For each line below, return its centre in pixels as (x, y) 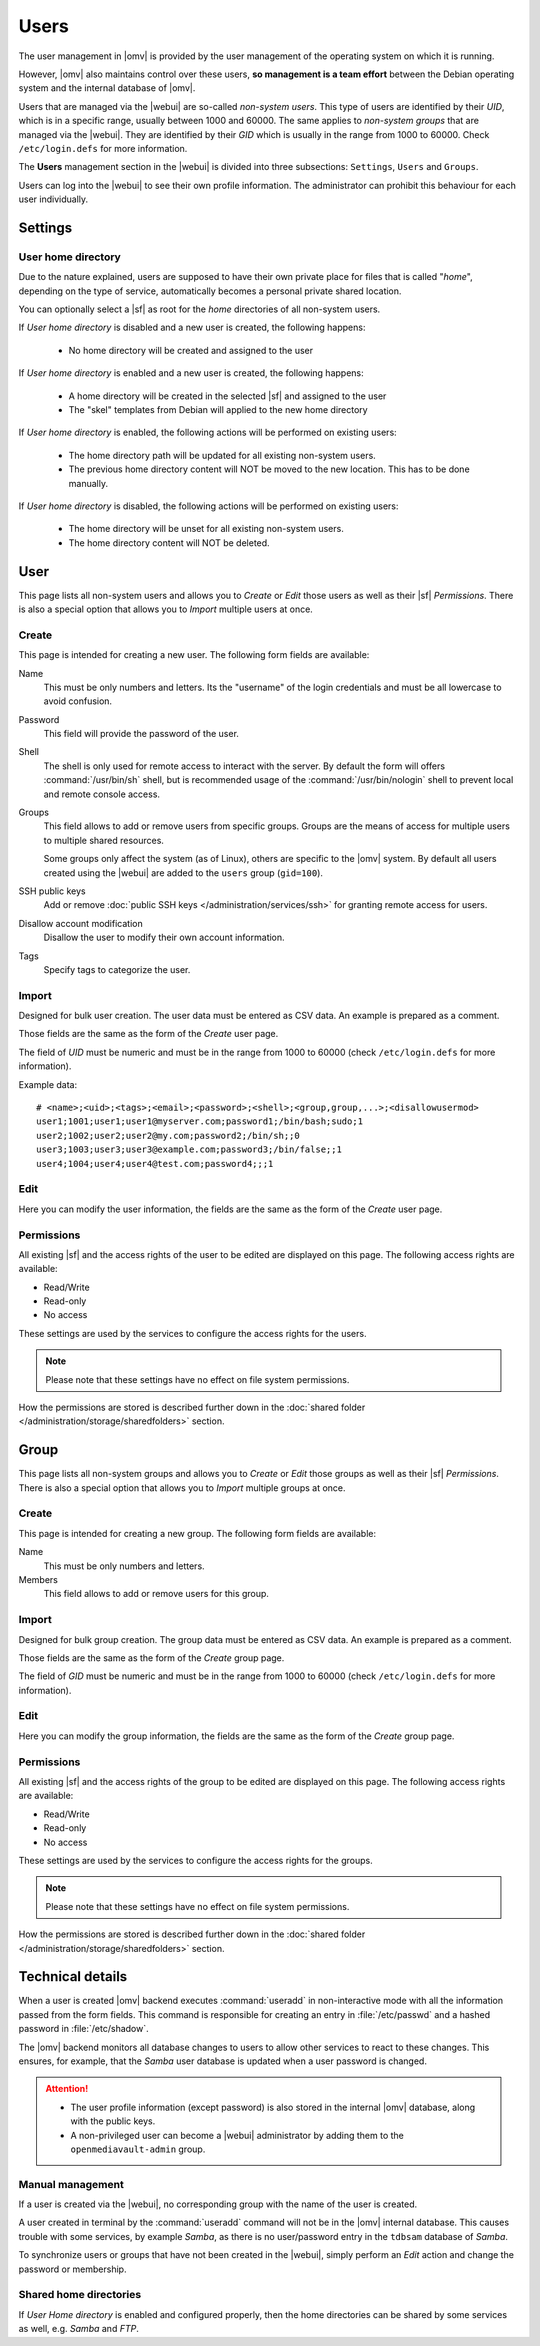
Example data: (48, 1084)
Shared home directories (80, 2295)
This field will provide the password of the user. (141, 734)
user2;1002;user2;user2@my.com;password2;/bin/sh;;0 (168, 1135)
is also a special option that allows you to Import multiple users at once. (166, 609)
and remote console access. (101, 794)
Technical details (73, 1976)
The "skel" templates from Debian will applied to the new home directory (218, 409)
